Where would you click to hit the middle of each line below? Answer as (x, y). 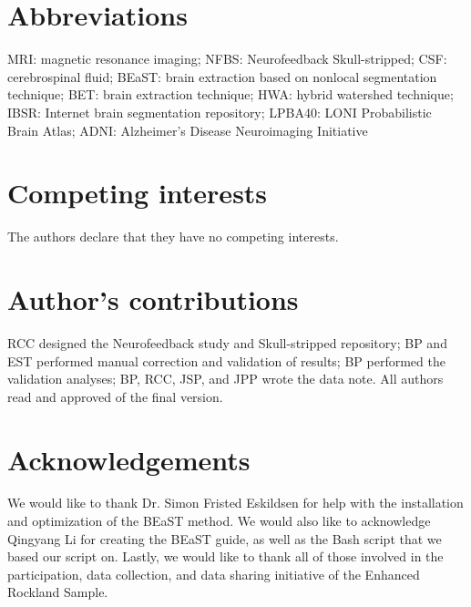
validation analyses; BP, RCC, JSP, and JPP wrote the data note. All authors (225, 379)
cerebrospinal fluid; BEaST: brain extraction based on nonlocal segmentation (222, 76)
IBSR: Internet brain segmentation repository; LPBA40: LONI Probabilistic (220, 112)
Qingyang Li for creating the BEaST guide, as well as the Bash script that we (225, 538)
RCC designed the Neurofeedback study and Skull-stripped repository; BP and (227, 342)
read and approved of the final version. (115, 396)
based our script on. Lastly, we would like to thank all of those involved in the (225, 556)
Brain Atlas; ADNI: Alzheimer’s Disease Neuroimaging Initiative (188, 130)
